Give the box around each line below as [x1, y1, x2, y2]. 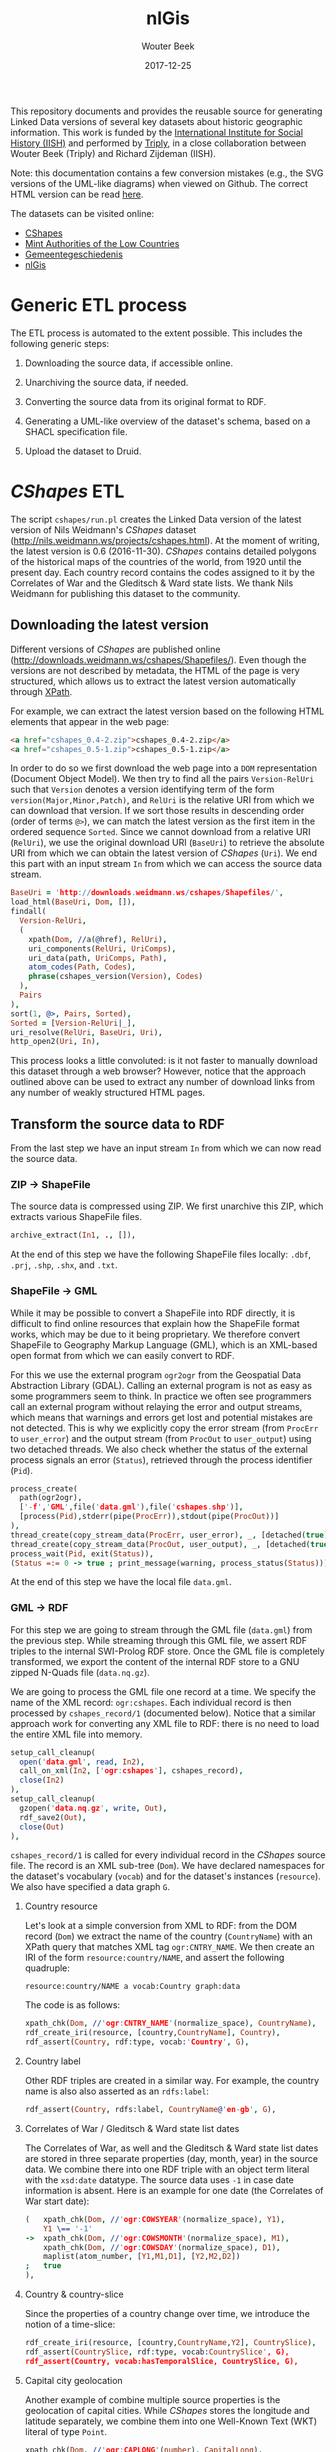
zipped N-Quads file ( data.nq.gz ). [10, 1666, 150, 1678]
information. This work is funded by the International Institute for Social [10, 126, 303, 138]
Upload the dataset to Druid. [24, 445, 142, 457]
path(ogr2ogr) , [19, 1493, 83, 1503]
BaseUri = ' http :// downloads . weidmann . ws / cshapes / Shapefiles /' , [10, 888, 284, 898]
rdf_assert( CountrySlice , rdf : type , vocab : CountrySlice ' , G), [24, 2347, 290, 2357]
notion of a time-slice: [24, 2318, 116, 2331]
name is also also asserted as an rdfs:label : [24, 2085, 210, 2097]
